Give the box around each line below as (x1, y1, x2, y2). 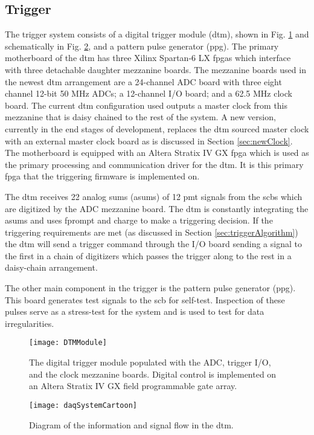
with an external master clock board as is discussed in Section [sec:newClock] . (5, 134, 293, 147)
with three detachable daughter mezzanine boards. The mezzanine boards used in (5, 63, 306, 76)
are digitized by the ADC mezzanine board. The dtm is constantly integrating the (5, 202, 309, 214)
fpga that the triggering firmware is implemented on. (5, 170, 200, 182)
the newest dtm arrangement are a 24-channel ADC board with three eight (5, 75, 282, 88)
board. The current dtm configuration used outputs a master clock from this (5, 98, 288, 111)
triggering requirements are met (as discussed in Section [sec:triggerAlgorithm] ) (5, 225, 298, 238)
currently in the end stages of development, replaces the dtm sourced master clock (5, 122, 309, 135)
